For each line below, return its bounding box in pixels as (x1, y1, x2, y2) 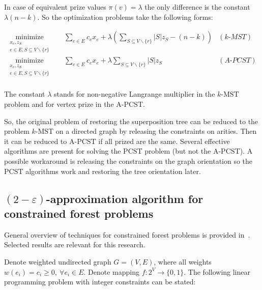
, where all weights (154, 256, 212, 267)
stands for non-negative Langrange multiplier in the (54, 89, 215, 99)
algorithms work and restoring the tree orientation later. (25, 165, 201, 176)
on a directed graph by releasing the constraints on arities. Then (55, 126, 257, 136)
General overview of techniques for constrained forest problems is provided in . (4, 229, 250, 240)
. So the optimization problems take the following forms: (37, 11, 213, 22)
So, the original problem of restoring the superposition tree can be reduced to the (4, 115, 258, 126)
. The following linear (184, 266, 250, 277)
